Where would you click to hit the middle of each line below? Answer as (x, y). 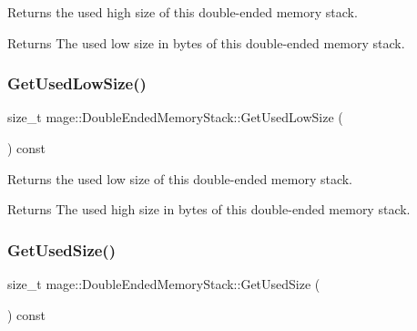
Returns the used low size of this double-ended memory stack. (180, 178)
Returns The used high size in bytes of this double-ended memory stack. (209, 209)
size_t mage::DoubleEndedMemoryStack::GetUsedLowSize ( (175, 117)
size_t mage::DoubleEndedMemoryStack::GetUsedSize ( (164, 284)
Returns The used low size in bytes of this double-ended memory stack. (206, 42)
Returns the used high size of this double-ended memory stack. (183, 12)
